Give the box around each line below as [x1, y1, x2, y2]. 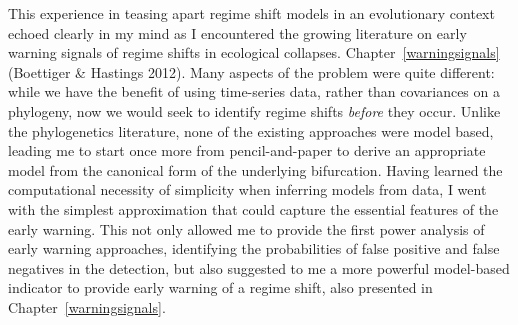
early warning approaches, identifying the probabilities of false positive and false [8, 238, 500, 259]
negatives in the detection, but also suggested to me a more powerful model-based [8, 257, 510, 278]
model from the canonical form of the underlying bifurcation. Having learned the [8, 159, 503, 180]
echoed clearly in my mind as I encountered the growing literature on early [8, 22, 467, 43]
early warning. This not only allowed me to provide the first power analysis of [8, 218, 485, 239]
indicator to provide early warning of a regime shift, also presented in [8, 277, 433, 298]
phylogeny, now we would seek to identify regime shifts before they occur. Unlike [8, 100, 501, 121]
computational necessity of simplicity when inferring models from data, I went [8, 179, 487, 200]
